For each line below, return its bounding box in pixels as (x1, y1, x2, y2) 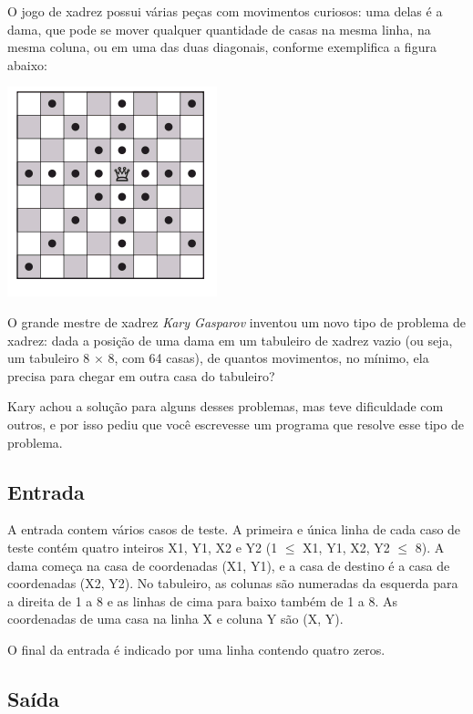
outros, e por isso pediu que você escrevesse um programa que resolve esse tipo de (7, 414, 464, 433)
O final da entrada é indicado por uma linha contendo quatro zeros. (7, 639, 386, 658)
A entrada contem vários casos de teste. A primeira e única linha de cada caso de (7, 520, 461, 539)
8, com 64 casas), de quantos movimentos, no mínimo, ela (108, 348, 429, 367)
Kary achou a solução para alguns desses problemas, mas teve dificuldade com (7, 397, 444, 416)
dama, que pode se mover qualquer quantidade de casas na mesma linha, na (7, 19, 431, 38)
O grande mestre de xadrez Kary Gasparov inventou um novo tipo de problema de (7, 312, 467, 331)
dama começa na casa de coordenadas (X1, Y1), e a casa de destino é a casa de (7, 555, 450, 574)
